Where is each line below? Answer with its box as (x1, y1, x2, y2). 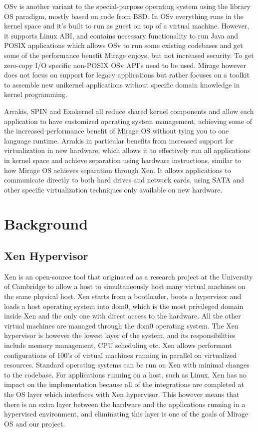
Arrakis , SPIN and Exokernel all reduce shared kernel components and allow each (4, 105, 254, 116)
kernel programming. (4, 89, 67, 99)
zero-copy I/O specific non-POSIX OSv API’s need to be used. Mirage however (4, 59, 246, 70)
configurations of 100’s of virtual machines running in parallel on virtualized (4, 349, 237, 360)
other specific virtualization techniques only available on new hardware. (4, 184, 223, 194)
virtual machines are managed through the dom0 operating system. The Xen (4, 320, 239, 330)
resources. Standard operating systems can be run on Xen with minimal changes (4, 359, 250, 370)
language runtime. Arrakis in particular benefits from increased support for (4, 135, 234, 145)
